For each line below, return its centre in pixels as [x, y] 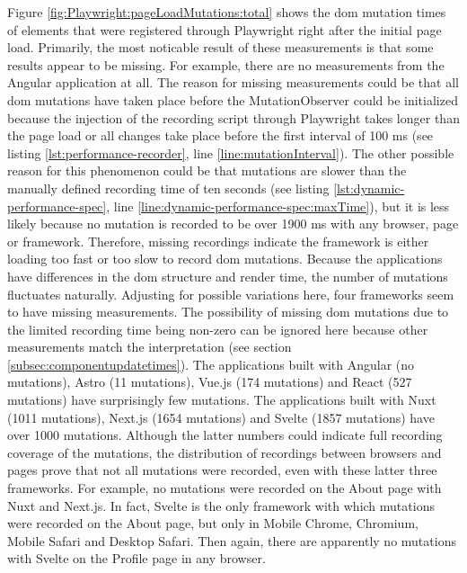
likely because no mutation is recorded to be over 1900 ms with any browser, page [233, 224]
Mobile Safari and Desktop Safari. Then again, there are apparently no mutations [232, 540]
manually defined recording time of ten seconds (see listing [168, 188]
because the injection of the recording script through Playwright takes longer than [233, 117]
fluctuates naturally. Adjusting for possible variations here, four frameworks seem [231, 294]
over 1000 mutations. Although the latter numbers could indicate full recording [225, 435]
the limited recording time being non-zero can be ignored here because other [218, 329]
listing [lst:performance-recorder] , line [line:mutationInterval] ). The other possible [231, 152]
